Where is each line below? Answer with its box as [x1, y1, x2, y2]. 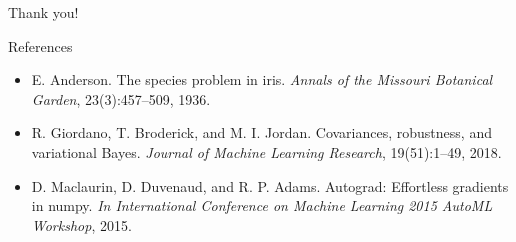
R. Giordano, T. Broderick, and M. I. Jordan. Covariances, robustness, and [31, 122, 492, 143]
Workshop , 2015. [31, 214, 132, 235]
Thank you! [8, 2, 79, 22]
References [8, 35, 73, 56]
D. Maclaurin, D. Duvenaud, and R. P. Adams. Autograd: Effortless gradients [31, 175, 509, 196]
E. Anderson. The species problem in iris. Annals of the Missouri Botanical [31, 69, 493, 90]
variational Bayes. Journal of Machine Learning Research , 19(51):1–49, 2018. [31, 141, 502, 162]
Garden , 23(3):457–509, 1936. [31, 88, 211, 109]
